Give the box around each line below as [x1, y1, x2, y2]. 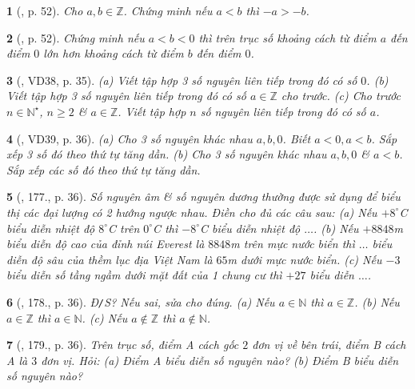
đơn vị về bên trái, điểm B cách [252, 336, 406, 353]
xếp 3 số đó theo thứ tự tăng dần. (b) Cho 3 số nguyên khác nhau [6, 146, 327, 162]
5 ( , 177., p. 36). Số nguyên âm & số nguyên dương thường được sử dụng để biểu [6, 188, 401, 205]
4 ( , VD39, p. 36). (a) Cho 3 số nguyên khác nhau [6, 130, 253, 146]
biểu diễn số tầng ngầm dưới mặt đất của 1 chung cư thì [6, 267, 282, 283]
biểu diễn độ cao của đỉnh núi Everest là [6, 235, 205, 252]
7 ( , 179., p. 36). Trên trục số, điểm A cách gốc [6, 336, 239, 353]
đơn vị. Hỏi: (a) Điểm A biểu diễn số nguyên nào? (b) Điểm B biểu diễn [41, 351, 399, 368]
